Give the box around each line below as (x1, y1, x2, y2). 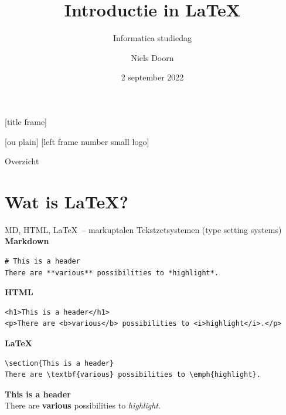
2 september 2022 (121, 71, 184, 83)
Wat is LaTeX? (5, 189, 128, 213)
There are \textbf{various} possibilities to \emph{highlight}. (5, 370, 261, 379)
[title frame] (5, 115, 47, 127)
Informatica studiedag (113, 32, 192, 44)
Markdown (5, 235, 49, 247)
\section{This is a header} (5, 359, 114, 367)
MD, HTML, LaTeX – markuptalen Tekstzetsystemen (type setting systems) (5, 223, 282, 235)
